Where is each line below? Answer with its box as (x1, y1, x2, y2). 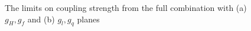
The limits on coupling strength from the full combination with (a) (5, 2, 247, 13)
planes (77, 13, 100, 25)
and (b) (27, 13, 55, 25)
